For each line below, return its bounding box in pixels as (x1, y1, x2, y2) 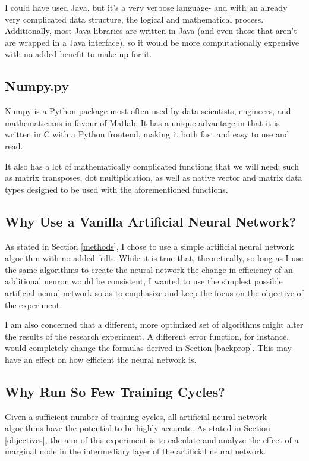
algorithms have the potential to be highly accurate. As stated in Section (5, 422, 270, 434)
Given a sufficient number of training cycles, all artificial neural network (5, 410, 267, 422)
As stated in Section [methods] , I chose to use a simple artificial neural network (5, 240, 294, 252)
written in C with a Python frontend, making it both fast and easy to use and (5, 128, 289, 140)
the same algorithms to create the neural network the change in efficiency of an (5, 263, 293, 275)
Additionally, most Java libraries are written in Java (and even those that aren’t (5, 24, 297, 37)
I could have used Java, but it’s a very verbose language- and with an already (5, 1, 288, 13)
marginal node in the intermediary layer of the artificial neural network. (5, 445, 266, 457)
